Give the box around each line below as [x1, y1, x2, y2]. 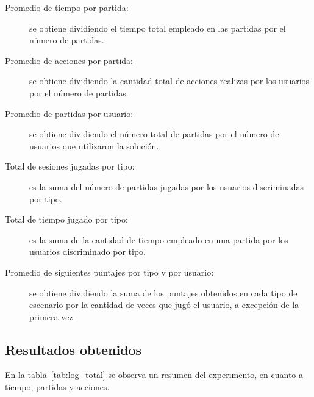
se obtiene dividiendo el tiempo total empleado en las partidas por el [29, 21, 286, 34]
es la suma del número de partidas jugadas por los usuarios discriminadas [29, 180, 304, 193]
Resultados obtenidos [5, 340, 142, 359]
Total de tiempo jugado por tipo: [5, 213, 128, 226]
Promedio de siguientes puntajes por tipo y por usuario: [5, 265, 214, 278]
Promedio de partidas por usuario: [5, 107, 134, 120]
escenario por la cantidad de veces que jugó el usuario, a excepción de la [29, 298, 299, 311]
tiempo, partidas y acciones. [5, 381, 110, 393]
